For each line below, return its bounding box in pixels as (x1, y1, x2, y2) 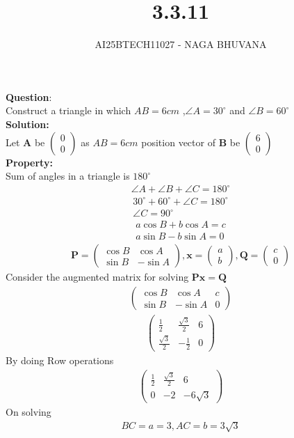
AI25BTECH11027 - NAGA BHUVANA (95, 37, 267, 52)
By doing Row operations (6, 353, 114, 368)
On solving (6, 405, 51, 419)
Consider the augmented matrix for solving (6, 269, 189, 284)
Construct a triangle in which (6, 103, 131, 118)
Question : (6, 89, 52, 104)
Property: (6, 155, 53, 169)
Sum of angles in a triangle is (6, 169, 130, 183)
